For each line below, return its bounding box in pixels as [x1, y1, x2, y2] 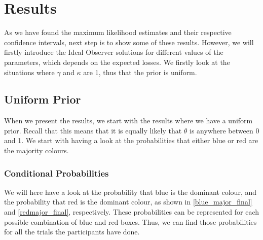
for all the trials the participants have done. [4, 226, 140, 237]
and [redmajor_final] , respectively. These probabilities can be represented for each [4, 207, 259, 217]
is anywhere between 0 [190, 125, 259, 135]
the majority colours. [4, 145, 69, 156]
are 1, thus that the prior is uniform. [83, 66, 197, 77]
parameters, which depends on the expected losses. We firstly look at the [4, 56, 230, 67]
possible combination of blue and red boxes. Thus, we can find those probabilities [4, 216, 257, 227]
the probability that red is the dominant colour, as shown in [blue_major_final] [4, 196, 252, 207]
